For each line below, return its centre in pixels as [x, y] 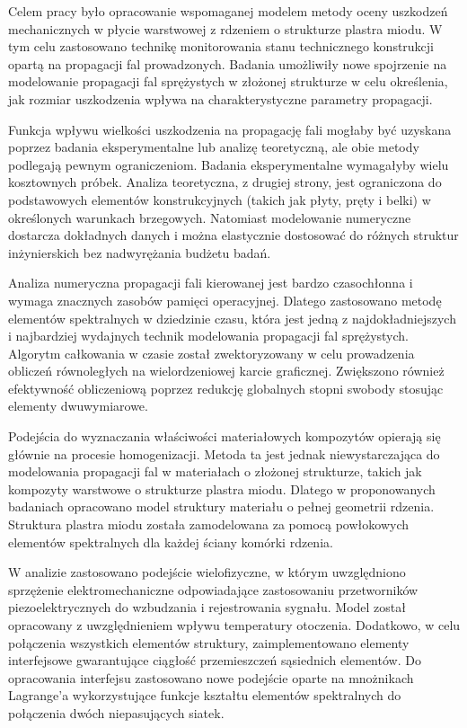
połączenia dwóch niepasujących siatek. [116, 712]
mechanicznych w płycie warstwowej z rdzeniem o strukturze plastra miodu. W [225, 28]
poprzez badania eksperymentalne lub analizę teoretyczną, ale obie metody [214, 147]
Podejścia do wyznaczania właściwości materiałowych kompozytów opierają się [225, 436]
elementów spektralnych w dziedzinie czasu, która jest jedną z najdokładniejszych [232, 318]
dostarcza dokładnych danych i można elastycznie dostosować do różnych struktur [233, 235]
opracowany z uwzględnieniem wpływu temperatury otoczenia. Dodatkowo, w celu [234, 625]
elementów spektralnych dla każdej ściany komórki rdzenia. [171, 542]
